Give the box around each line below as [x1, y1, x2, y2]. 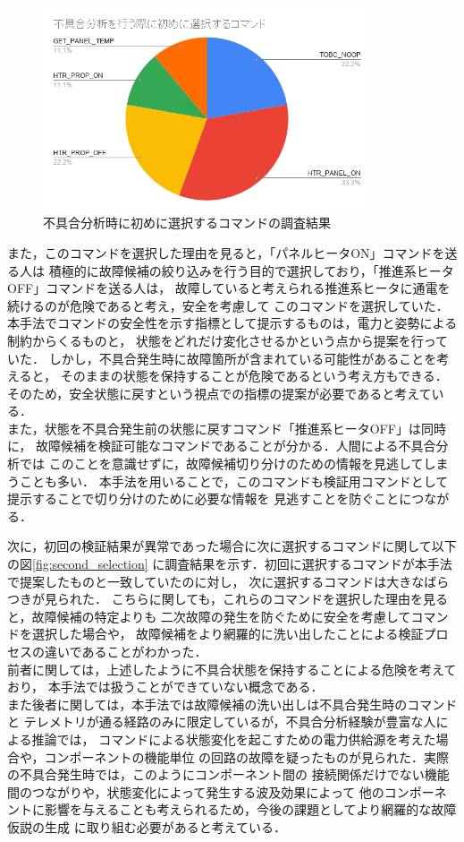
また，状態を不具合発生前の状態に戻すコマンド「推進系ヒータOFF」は [7, 418, 421, 437]
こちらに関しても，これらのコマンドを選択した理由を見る [111, 589, 448, 608]
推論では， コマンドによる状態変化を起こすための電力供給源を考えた [31, 729, 436, 748]
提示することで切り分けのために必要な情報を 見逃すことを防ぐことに [7, 489, 412, 508]
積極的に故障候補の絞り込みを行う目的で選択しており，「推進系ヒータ [48, 261, 454, 279]
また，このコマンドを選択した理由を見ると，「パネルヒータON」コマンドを [7, 243, 445, 262]
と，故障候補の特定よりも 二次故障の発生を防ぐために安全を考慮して [7, 606, 411, 625]
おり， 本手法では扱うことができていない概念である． [7, 677, 324, 696]
